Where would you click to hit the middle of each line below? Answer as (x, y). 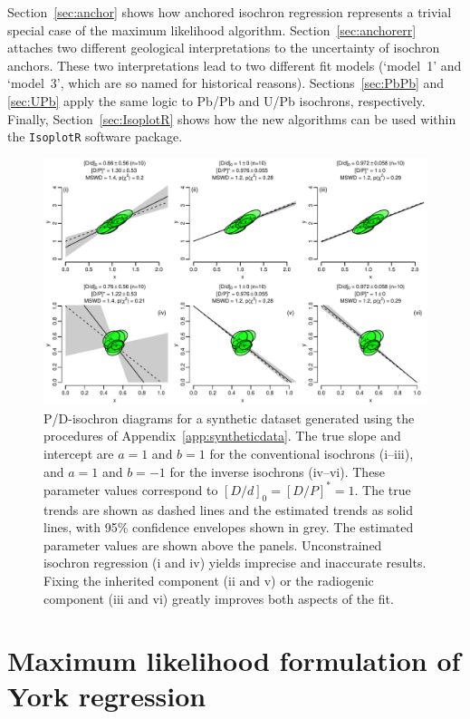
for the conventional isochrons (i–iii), (312, 454)
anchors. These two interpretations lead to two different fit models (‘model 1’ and (235, 65)
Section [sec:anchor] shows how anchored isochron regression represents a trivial (230, 12)
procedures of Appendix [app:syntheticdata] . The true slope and (222, 436)
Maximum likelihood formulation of (234, 661)
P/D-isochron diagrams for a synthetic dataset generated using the (229, 418)
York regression (107, 696)
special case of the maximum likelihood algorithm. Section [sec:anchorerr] (212, 29)
